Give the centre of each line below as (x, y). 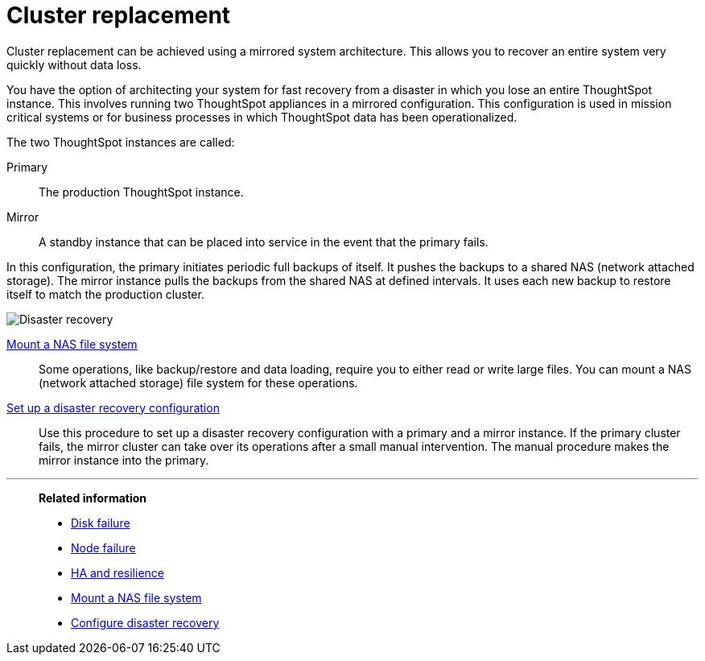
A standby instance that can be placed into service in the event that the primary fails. (264, 242)
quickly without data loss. (74, 64)
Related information (93, 498)
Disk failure (101, 523)
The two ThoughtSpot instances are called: (121, 142)
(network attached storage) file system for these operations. (198, 382)
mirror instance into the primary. (124, 460)
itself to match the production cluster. (105, 294)
